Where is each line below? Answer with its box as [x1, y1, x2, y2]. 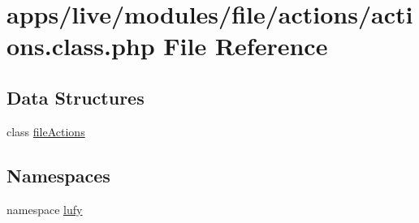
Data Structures [6, 84, 145, 109]
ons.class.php [6, 29, 155, 62]
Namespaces [6, 162, 110, 187]
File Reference [163, 29, 328, 62]
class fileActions [6, 122, 85, 139]
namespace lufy [6, 200, 83, 217]
